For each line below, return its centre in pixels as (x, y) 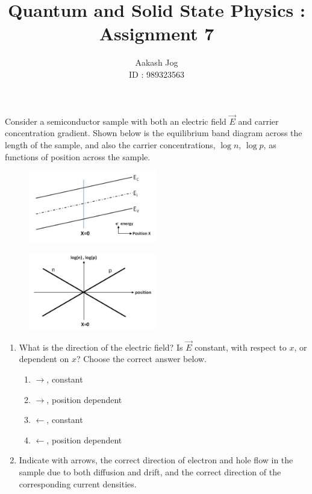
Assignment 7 (157, 33)
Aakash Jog (157, 62)
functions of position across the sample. (78, 156)
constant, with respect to (241, 347)
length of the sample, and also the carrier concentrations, (110, 144)
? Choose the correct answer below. (141, 359)
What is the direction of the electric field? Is (101, 347)
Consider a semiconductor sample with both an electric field (116, 121)
